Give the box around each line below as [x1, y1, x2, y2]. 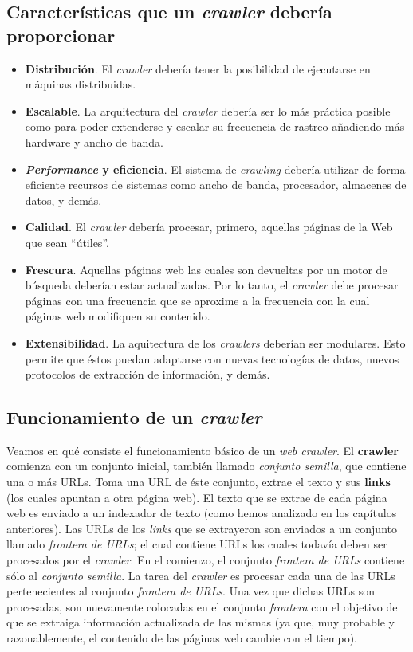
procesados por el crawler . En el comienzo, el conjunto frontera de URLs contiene [6, 552, 405, 568]
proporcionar [6, 22, 116, 47]
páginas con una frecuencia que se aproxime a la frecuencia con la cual [25, 292, 370, 308]
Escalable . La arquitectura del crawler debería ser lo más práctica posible [25, 102, 391, 119]
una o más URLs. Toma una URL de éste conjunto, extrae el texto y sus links [6, 473, 391, 490]
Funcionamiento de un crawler [6, 405, 262, 430]
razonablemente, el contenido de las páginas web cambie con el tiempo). [6, 630, 357, 646]
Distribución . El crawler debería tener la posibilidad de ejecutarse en [25, 60, 371, 77]
